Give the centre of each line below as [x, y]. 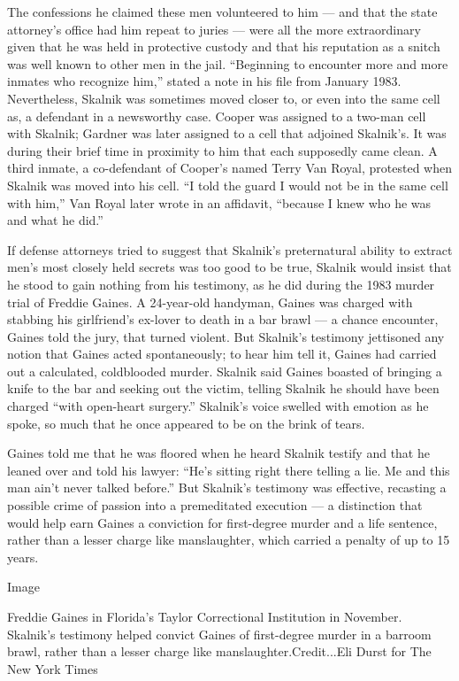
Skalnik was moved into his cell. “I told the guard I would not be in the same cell [228, 185]
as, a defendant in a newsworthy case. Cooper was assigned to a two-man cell [217, 116]
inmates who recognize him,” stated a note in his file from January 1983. [204, 81]
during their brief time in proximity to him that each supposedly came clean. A [222, 150]
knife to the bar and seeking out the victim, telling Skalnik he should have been [223, 388]
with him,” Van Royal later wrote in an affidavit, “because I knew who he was [219, 202]
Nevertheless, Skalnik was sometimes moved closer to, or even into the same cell [224, 98]
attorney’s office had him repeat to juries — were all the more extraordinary [214, 29]
